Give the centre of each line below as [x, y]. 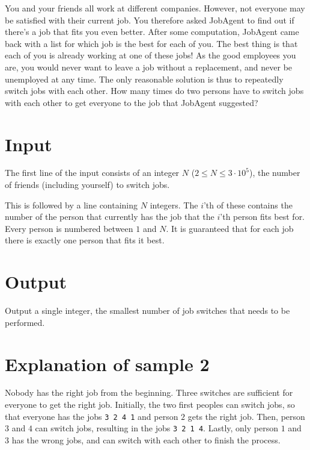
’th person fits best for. [263, 217]
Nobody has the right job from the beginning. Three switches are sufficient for [149, 392]
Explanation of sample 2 [107, 364]
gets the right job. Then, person [246, 416]
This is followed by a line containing [71, 205]
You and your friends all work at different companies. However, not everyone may [155, 8]
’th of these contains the [248, 205]
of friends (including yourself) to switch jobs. [87, 185]
